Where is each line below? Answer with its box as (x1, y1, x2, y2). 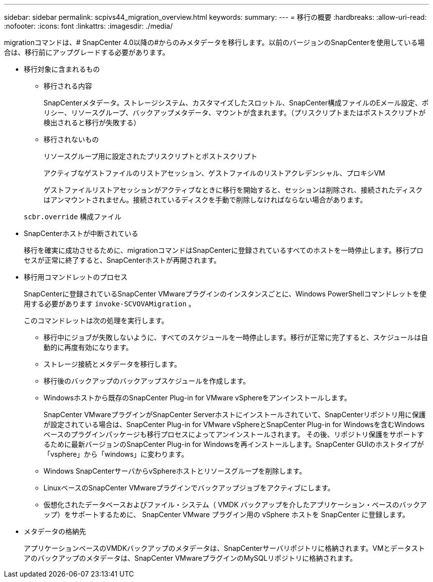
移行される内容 (43, 82, 92, 90)
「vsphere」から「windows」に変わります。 (43, 450, 188, 458)
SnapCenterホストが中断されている (24, 229, 138, 238)
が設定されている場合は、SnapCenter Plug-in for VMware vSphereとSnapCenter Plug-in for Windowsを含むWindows (43, 420, 425, 429)
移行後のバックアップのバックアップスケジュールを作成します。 (43, 377, 250, 385)
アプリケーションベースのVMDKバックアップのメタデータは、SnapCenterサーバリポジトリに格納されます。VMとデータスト (24, 544, 425, 552)
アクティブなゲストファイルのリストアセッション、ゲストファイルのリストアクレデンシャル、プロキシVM (43, 169, 385, 177)
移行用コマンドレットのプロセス (24, 273, 128, 281)
